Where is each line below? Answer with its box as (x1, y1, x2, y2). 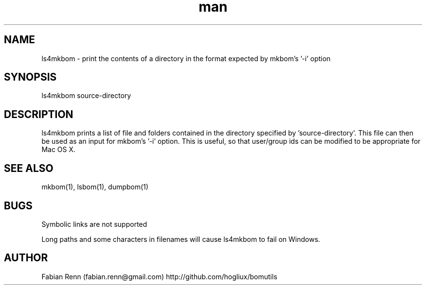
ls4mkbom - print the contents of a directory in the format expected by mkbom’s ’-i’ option (41, 54, 331, 63)
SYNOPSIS (4, 71, 57, 84)
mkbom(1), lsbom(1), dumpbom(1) (41, 183, 149, 191)
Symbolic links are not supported (41, 220, 147, 228)
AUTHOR (4, 252, 48, 264)
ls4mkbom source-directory (41, 91, 131, 100)
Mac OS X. (41, 145, 76, 154)
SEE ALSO (4, 162, 53, 174)
